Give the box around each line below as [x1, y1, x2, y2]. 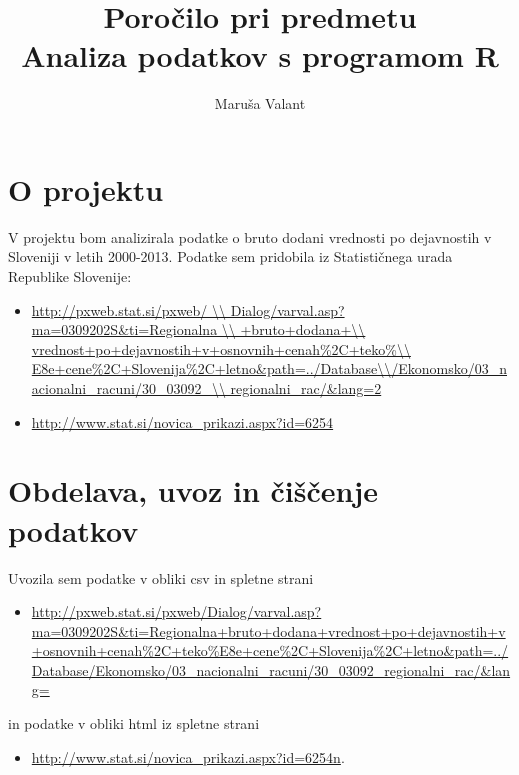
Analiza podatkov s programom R [21, 35, 499, 76]
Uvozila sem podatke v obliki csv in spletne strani [8, 567, 314, 588]
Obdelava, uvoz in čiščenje [8, 470, 378, 511]
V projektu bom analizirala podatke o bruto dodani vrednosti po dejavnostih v [8, 226, 492, 247]
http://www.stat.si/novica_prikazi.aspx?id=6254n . [31, 746, 345, 767]
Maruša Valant [214, 93, 306, 114]
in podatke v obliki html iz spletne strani [8, 713, 260, 734]
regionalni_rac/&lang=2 [230, 378, 382, 398]
